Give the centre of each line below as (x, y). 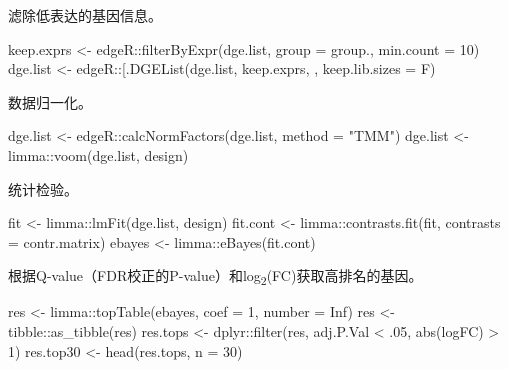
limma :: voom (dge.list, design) (98, 154)
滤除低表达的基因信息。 (85, 15)
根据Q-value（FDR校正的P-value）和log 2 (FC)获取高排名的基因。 (215, 277)
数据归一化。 (50, 101)
